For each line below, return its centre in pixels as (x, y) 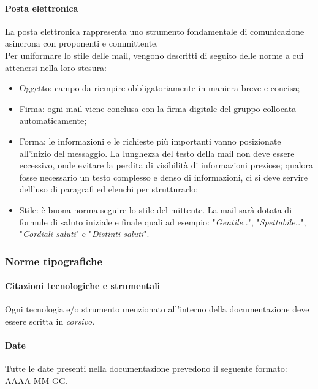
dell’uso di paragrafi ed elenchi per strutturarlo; (109, 189)
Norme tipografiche (54, 261)
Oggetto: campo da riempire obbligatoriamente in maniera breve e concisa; (160, 88)
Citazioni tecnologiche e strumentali (83, 286)
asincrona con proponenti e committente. (82, 43)
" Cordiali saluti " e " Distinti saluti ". (84, 234)
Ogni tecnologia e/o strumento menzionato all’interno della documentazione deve (157, 309)
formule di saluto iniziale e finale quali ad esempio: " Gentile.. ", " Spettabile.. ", (163, 221)
